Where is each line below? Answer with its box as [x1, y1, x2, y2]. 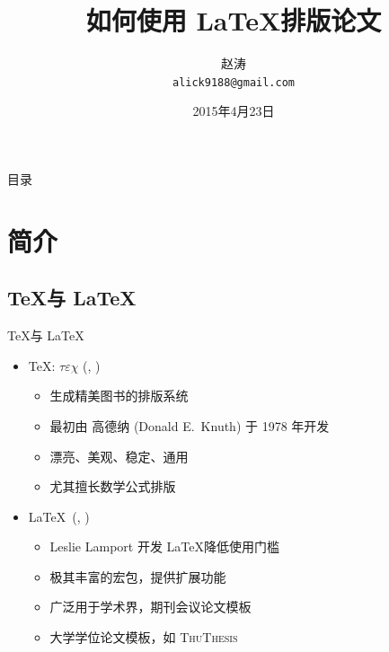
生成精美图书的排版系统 [49, 386, 189, 405]
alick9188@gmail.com [172, 75, 296, 89]
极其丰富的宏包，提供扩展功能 [49, 567, 226, 586]
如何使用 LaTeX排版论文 [85, 2, 382, 39]
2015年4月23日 [192, 101, 275, 120]
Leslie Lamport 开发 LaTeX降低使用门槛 [49, 537, 279, 556]
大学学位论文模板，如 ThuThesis [49, 628, 238, 647]
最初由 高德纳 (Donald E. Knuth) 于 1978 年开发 [49, 416, 330, 435]
